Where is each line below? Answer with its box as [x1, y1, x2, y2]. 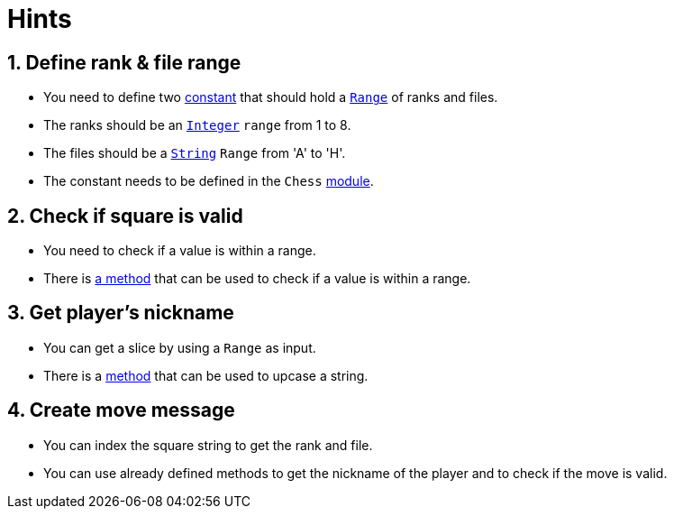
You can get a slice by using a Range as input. [43, 339, 316, 355]
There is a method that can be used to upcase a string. [43, 367, 369, 383]
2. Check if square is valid [7, 204, 243, 227]
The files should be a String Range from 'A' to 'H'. [43, 145, 346, 161]
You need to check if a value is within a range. [43, 243, 316, 259]
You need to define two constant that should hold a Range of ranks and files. [43, 89, 498, 106]
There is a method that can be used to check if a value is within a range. [43, 271, 471, 287]
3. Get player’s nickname [7, 301, 234, 325]
